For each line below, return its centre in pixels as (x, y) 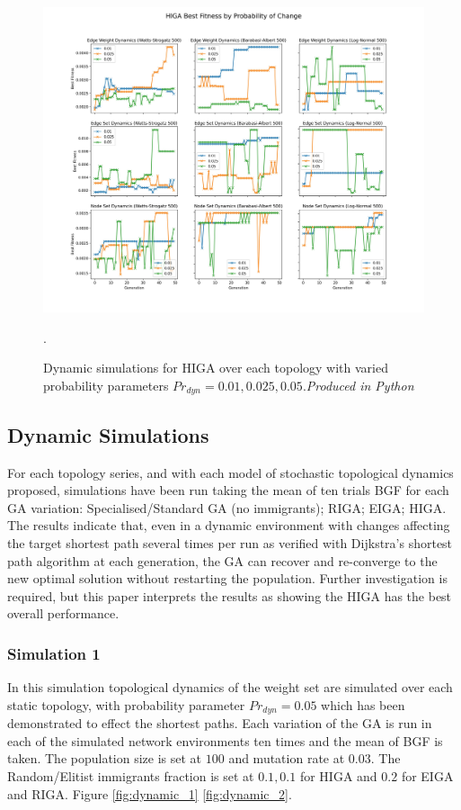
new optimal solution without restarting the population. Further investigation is (227, 578)
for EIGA (427, 775)
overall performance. (63, 613)
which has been (363, 704)
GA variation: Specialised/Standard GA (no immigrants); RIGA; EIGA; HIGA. (227, 507)
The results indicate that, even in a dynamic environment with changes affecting (229, 525)
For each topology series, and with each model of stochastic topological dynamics (230, 472)
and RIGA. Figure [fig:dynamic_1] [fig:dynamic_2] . (150, 793)
